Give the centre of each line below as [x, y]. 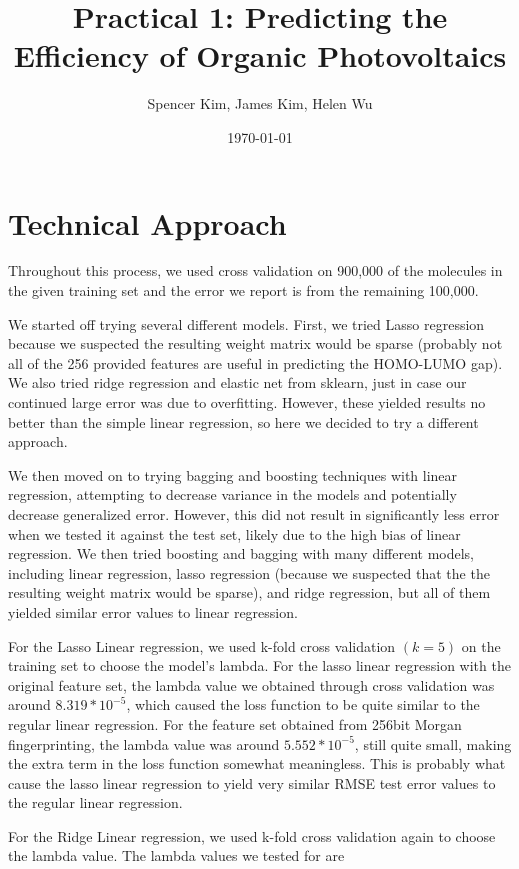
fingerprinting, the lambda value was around [144, 743]
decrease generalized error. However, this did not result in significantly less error [254, 513]
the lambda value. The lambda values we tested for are [176, 855]
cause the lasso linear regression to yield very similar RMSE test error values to [252, 782]
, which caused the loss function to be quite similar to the [303, 704]
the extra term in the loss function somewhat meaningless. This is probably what [257, 763]
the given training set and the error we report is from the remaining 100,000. [243, 290]
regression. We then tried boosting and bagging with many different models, [241, 553]
